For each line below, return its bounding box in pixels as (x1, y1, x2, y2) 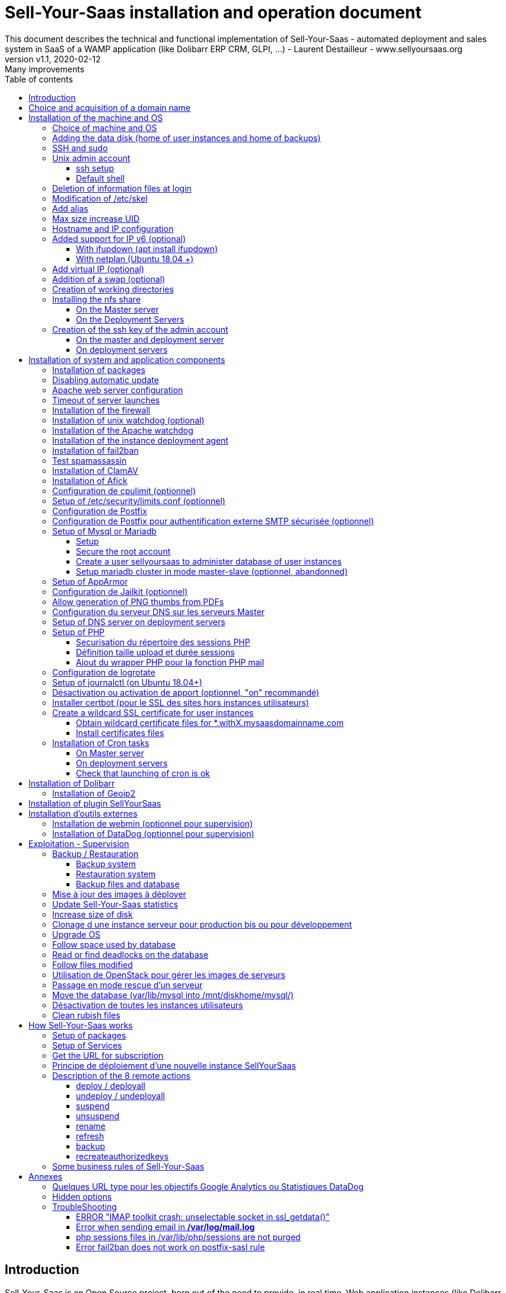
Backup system (76, 858, 136, 869)
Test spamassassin (52, 455, 127, 466)
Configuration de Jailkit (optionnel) (52, 586, 188, 597)
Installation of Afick (52, 475, 128, 486)
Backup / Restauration (52, 848, 139, 859)
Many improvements (5, 63, 85, 74)
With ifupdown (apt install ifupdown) (76, 243, 218, 254)
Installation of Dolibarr (28, 778, 115, 788)
